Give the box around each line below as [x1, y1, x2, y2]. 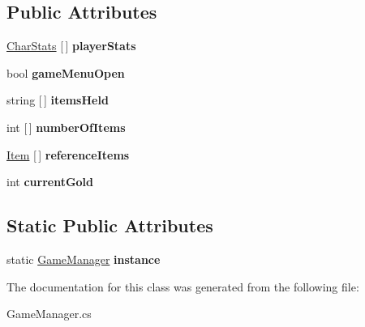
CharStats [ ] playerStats [6, 37, 136, 54]
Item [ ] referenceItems [6, 146, 130, 163]
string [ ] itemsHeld [6, 91, 109, 108]
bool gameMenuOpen [6, 64, 125, 81]
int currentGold [6, 173, 94, 190]
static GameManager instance [6, 250, 161, 267]
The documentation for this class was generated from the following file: [6, 278, 359, 295]
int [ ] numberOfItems [6, 118, 126, 135]
